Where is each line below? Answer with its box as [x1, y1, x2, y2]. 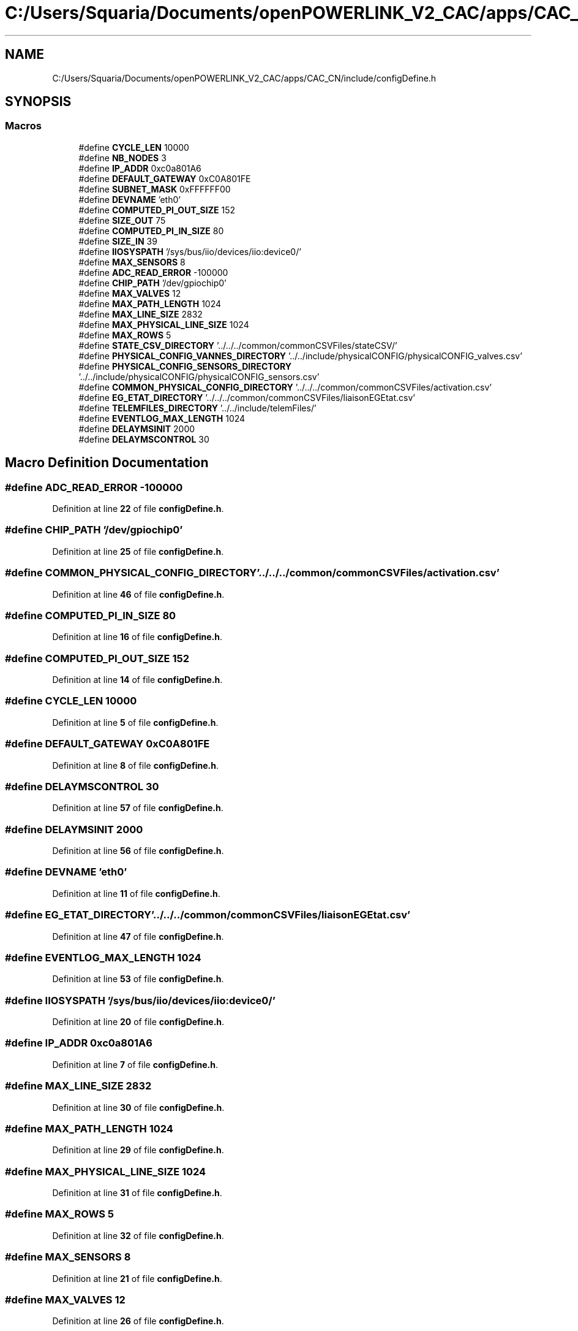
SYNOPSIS [5, 94, 72, 110]
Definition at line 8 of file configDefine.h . [52, 760, 219, 771]
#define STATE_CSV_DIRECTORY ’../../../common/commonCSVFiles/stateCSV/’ [78, 340, 397, 351]
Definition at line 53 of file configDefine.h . [52, 974, 224, 985]
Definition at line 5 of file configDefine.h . [52, 717, 219, 728]
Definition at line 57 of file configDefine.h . [52, 803, 223, 814]
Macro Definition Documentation [5, 455, 209, 471]
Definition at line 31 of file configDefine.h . [52, 1188, 222, 1199]
